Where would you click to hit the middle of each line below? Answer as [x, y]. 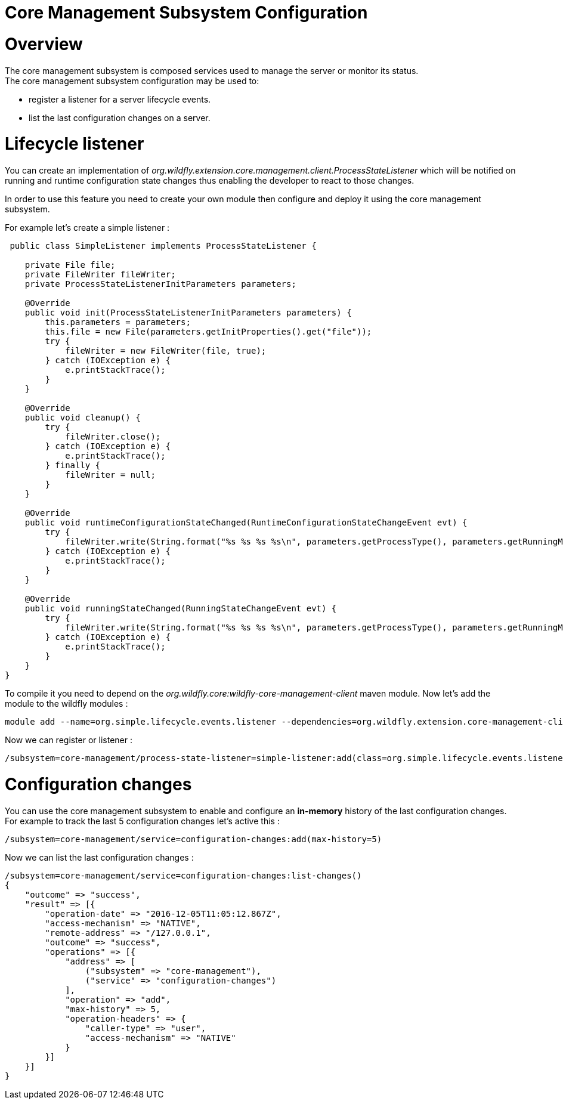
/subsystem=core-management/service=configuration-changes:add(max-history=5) [194, 839]
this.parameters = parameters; [118, 322]
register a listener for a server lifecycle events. [120, 99]
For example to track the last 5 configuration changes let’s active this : [142, 821]
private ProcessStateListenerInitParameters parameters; [160, 284]
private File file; [70, 265]
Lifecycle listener [75, 144]
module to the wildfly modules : [66, 703]
